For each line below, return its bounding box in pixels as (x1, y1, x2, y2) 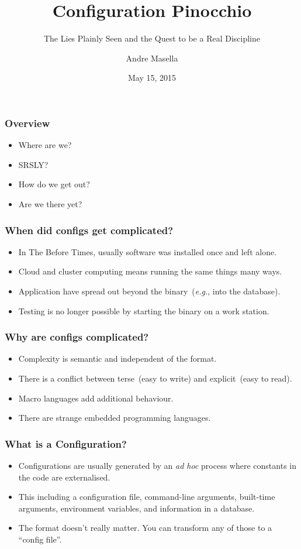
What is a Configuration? (5, 436, 127, 451)
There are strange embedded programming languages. (18, 411, 211, 424)
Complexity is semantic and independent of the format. (18, 352, 217, 365)
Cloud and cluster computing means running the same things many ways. (18, 265, 282, 277)
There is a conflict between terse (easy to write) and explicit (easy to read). (18, 372, 292, 384)
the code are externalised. (18, 471, 110, 483)
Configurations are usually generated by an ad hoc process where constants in (18, 459, 296, 471)
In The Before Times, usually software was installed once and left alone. (18, 245, 277, 258)
